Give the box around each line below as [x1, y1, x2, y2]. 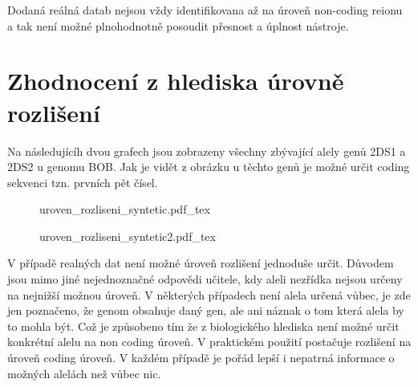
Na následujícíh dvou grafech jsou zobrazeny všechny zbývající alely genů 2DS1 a [7, 142, 406, 159]
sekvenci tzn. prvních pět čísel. [7, 173, 158, 190]
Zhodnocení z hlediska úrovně [7, 64, 344, 97]
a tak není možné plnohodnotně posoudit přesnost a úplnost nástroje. [7, 17, 349, 34]
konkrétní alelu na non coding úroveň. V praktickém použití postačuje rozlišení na [7, 333, 412, 350]
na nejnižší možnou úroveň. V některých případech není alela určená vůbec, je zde [7, 286, 411, 303]
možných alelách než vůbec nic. [7, 365, 161, 381]
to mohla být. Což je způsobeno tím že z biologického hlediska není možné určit [7, 317, 400, 334]
